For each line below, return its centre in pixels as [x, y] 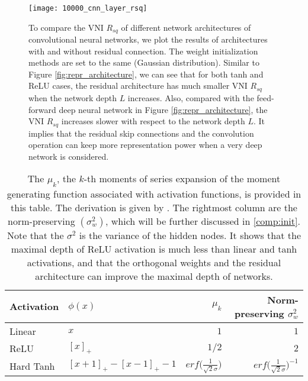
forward [42, 109]
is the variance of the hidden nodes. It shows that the [190, 235]
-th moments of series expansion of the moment [182, 179]
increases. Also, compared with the [191, 97]
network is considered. [69, 156]
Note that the [35, 235]
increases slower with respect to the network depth [153, 121]
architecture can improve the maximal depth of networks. [154, 276]
